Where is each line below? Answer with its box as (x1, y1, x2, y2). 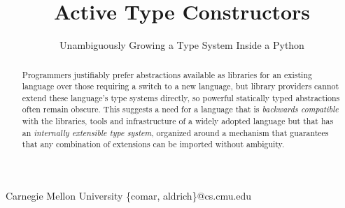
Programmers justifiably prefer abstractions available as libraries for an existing (22, 68, 312, 80)
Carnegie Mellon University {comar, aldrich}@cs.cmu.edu (6, 188, 252, 203)
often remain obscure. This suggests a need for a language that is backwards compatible (22, 103, 339, 115)
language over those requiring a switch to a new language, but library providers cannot (22, 80, 339, 92)
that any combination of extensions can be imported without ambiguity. (22, 138, 285, 150)
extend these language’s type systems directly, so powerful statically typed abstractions (22, 91, 340, 103)
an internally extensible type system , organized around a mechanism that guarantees (22, 126, 329, 138)
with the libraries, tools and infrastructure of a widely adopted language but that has (22, 115, 334, 127)
